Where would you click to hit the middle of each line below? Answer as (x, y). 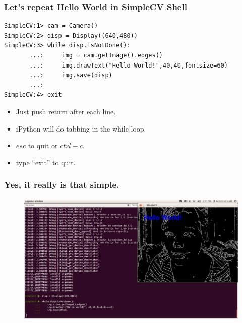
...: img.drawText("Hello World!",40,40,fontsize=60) (129, 65)
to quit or (43, 145)
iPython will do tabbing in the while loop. (81, 128)
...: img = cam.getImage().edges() (96, 55)
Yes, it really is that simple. (62, 185)
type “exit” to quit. (46, 162)
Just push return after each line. (66, 111)
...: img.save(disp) (71, 75)
